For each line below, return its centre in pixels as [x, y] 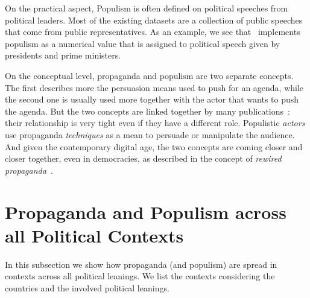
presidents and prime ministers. [63, 55]
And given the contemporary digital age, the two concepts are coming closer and [154, 146]
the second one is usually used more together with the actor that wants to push [152, 99]
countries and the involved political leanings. [87, 287]
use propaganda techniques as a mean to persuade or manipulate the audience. [150, 134]
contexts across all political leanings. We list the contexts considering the [140, 276]
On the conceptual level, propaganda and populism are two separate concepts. [149, 75]
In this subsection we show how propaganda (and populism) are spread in [141, 264]
